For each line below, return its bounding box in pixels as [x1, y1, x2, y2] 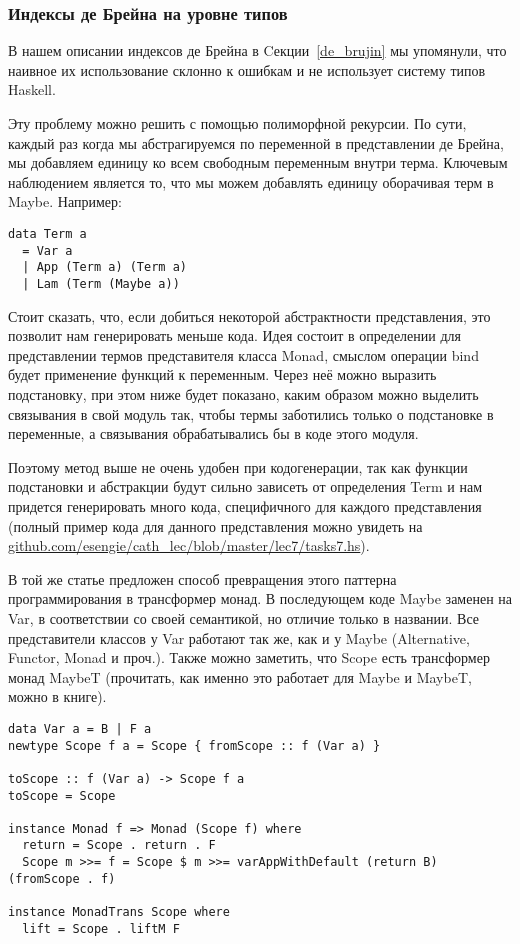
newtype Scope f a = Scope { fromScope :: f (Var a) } [8, 738, 381, 753]
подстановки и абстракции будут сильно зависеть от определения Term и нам [8, 476, 483, 497]
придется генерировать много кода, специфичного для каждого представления [8, 495, 482, 516]
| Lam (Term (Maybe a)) [22, 276, 180, 291]
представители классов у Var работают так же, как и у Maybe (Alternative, [8, 627, 470, 648]
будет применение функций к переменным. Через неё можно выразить [8, 364, 437, 385]
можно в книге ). [8, 686, 107, 707]
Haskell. [8, 79, 56, 100]
